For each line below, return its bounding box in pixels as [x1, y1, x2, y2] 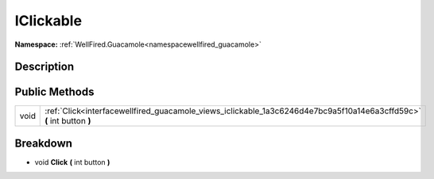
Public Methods [14, 86, 95, 99]
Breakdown [14, 136, 73, 150]
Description [14, 60, 75, 74]
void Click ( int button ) [34, 157, 110, 166]
